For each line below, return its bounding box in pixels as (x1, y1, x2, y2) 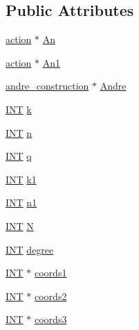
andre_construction (6, 79, 89, 93)
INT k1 (6, 172, 37, 186)
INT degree (6, 242, 54, 256)
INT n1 (6, 195, 37, 210)
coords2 (35, 288, 67, 303)
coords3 (35, 312, 67, 327)
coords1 (35, 265, 67, 280)
